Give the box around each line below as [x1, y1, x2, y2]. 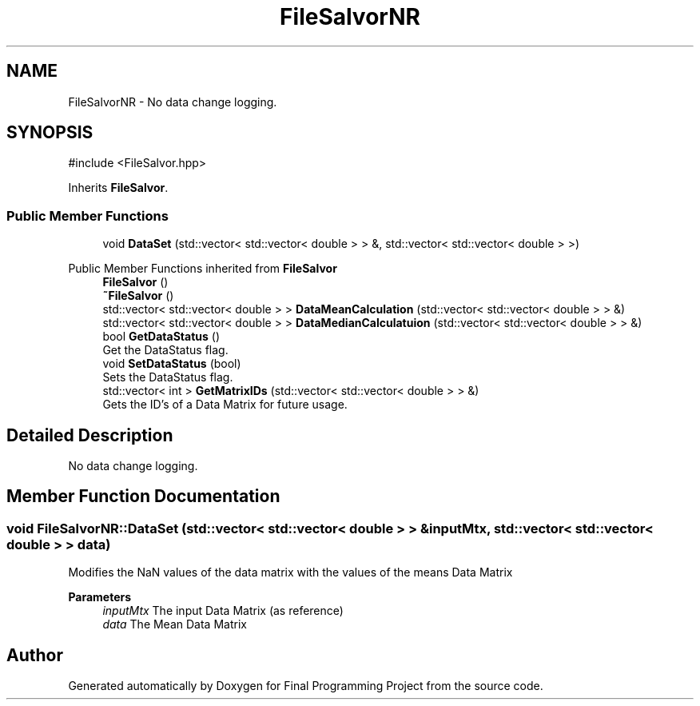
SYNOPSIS [6, 122, 93, 143]
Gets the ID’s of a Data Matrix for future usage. [102, 397, 348, 412]
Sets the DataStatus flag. [102, 370, 233, 385]
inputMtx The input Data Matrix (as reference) [102, 604, 344, 618]
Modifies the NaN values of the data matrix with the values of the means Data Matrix [68, 565, 513, 580]
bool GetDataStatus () [102, 329, 220, 344]
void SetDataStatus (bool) [102, 357, 241, 371]
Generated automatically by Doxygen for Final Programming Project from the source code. [68, 679, 543, 693]
